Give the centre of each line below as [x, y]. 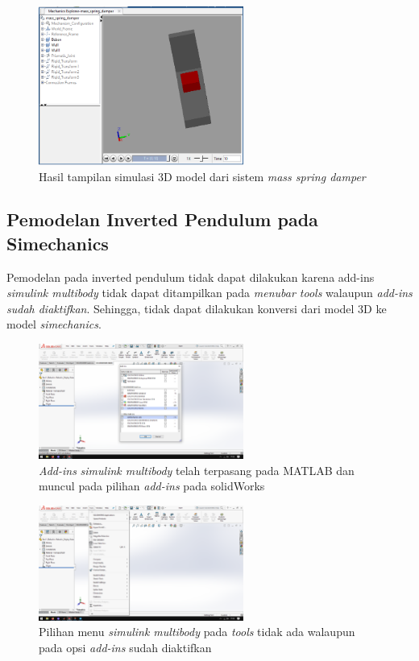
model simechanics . [54, 324]
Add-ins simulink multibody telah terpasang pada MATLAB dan [197, 470]
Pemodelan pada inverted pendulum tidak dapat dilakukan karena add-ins [191, 277]
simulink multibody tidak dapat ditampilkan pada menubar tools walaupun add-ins [209, 293]
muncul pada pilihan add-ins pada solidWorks [152, 486]
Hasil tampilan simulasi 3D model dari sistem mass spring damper [202, 176]
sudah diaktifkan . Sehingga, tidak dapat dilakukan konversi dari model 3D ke [197, 308]
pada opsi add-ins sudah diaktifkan [125, 647]
